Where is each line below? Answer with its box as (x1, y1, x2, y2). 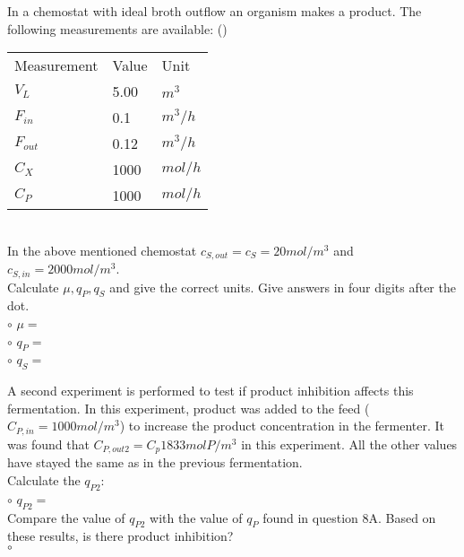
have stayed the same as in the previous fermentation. (7, 453, 303, 472)
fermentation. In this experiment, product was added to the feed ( (7, 398, 370, 417)
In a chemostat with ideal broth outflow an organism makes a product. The (7, 2, 422, 20)
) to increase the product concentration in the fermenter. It (119, 416, 445, 435)
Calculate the (7, 470, 81, 489)
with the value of (150, 508, 243, 527)
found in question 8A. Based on (262, 508, 436, 527)
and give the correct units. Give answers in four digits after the (109, 277, 456, 296)
